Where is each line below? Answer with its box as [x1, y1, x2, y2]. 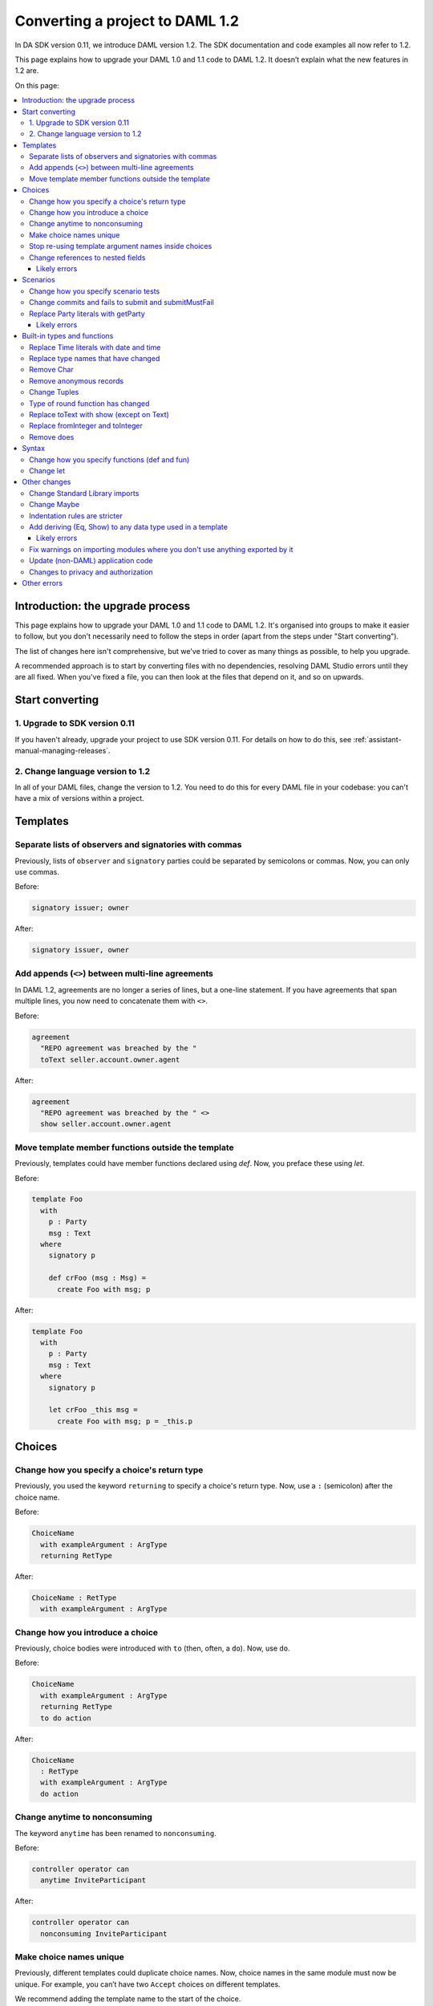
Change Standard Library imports [29, 488, 140, 497]
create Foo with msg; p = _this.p [57, 1416, 192, 1426]
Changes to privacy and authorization [29, 566, 154, 577]
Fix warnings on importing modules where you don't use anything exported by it [29, 544, 293, 554]
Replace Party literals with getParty [29, 309, 146, 319]
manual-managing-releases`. [14, 745, 111, 755]
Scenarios [22, 275, 55, 285]
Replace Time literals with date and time [29, 342, 161, 352]
